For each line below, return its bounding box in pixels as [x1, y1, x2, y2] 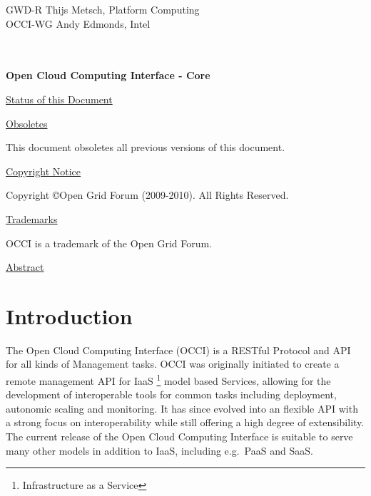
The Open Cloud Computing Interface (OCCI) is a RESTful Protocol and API [6, 342, 351, 357]
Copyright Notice [6, 163, 81, 178]
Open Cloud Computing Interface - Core [6, 68, 210, 83]
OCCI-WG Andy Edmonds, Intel [6, 16, 151, 31]
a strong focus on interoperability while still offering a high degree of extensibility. [6, 415, 365, 430]
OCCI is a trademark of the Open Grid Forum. [6, 235, 213, 250]
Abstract [6, 259, 44, 274]
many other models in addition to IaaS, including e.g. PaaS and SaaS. [6, 443, 313, 458]
